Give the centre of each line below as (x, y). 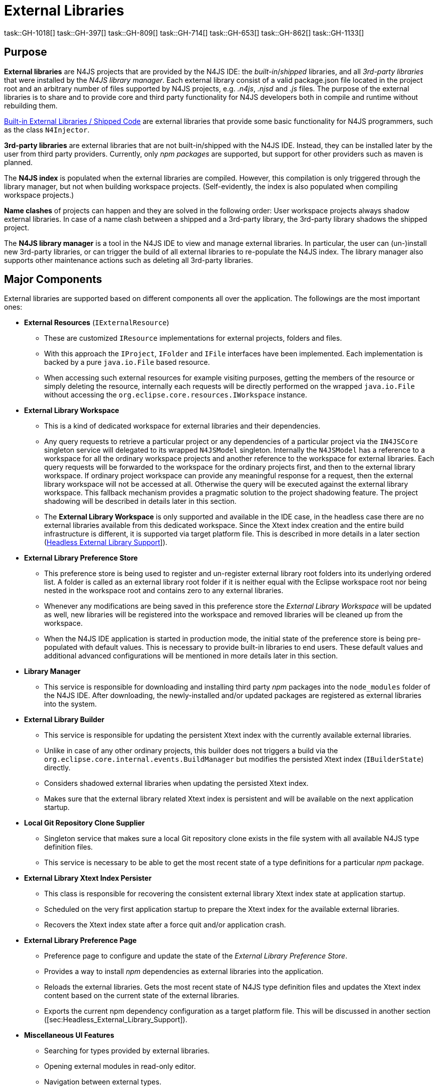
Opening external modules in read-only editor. (120, 1066)
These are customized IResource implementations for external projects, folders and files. (193, 338)
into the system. (70, 704)
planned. (19, 162)
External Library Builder (64, 720)
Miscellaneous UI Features (69, 1035)
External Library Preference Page (80, 940)
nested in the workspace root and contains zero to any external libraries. (164, 591)
